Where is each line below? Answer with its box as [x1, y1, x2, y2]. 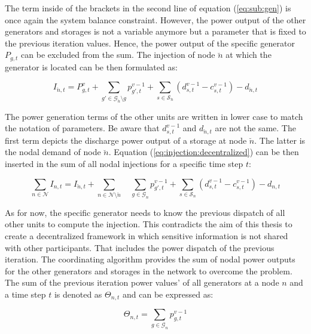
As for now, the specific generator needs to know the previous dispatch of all [5, 206, 285, 218]
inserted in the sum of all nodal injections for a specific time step [5, 157, 243, 169]
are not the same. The [215, 122, 296, 134]
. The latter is [254, 134, 306, 146]
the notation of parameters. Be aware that [5, 122, 160, 134]
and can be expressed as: [123, 288, 214, 301]
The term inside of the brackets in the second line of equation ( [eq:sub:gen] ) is [5, 2, 291, 14]
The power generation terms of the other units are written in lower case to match [5, 110, 303, 122]
